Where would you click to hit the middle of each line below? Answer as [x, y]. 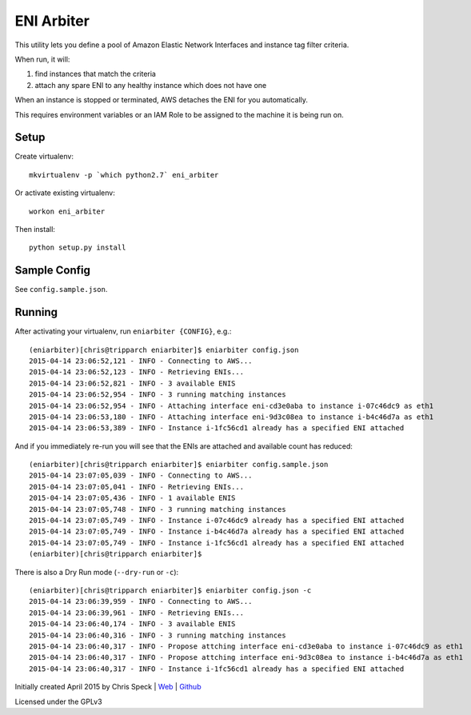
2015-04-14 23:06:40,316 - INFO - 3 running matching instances [158, 635]
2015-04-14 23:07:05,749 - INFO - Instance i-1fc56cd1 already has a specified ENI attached [217, 543]
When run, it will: [42, 59]
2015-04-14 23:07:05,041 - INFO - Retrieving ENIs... [136, 487]
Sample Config [53, 271]
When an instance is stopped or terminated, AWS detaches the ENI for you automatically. [161, 100]
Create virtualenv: [44, 157]
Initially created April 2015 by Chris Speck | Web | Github [108, 687]
